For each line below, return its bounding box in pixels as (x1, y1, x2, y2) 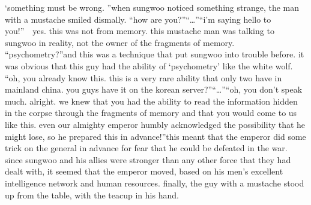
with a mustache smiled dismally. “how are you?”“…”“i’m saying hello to (5, 13, 271, 25)
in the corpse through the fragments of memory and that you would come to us (5, 106, 297, 119)
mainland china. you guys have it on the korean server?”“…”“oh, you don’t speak (5, 83, 303, 96)
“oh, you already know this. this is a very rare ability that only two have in (5, 71, 282, 84)
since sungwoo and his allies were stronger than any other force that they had (5, 153, 291, 166)
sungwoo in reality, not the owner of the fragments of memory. (5, 36, 235, 48)
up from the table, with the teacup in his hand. (5, 188, 179, 201)
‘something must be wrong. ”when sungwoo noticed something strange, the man (5, 1, 300, 13)
